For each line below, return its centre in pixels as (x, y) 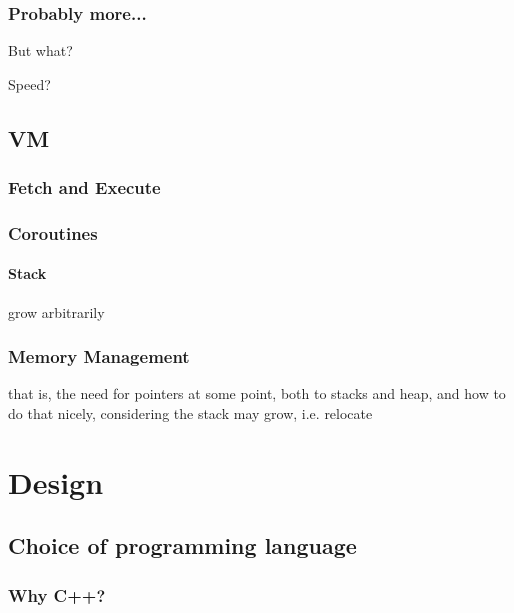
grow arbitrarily (56, 311)
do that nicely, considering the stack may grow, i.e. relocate (190, 413)
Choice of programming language (182, 545)
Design (56, 481)
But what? (40, 50)
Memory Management (99, 356)
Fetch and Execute (84, 187)
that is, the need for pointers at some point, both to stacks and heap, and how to (257, 393)
